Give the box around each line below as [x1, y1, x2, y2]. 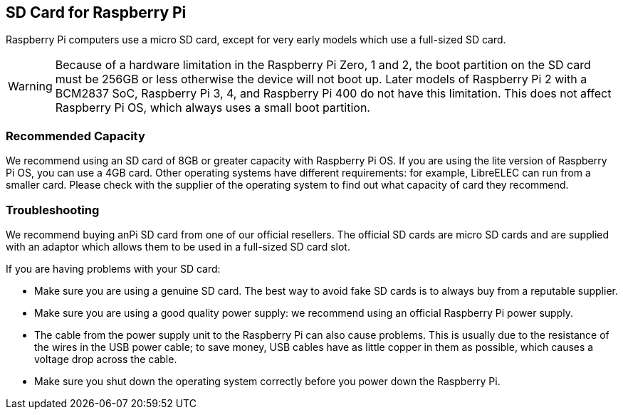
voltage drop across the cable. [34, 352, 177, 365]
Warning [8, 79, 53, 94]
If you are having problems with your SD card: [6, 262, 221, 275]
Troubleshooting [6, 202, 100, 217]
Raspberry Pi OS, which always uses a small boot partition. [55, 100, 370, 115]
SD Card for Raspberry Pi [6, 4, 187, 21]
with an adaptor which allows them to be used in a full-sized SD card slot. [6, 240, 350, 253]
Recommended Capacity [6, 128, 145, 143]
